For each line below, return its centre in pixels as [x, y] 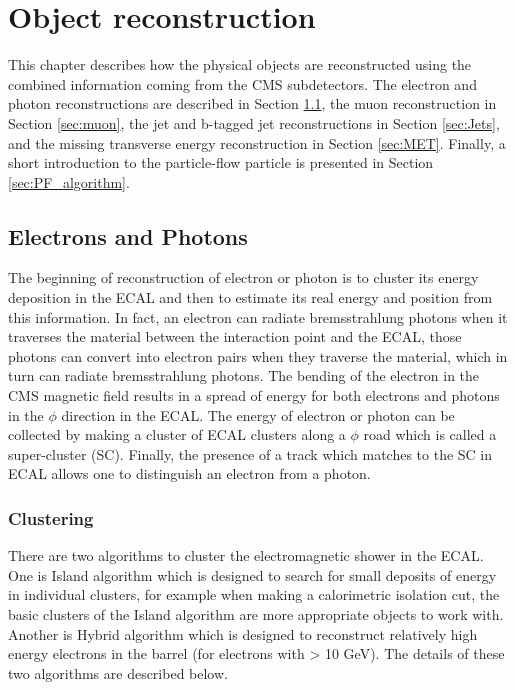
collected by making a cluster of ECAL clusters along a [177, 434]
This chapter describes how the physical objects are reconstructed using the [240, 64]
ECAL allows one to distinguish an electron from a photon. [189, 473]
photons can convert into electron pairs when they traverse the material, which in [258, 355]
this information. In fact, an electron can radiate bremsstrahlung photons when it [258, 316]
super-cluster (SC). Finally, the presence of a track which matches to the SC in [250, 453]
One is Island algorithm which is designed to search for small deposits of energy [252, 574]
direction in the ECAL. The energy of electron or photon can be [258, 414]
